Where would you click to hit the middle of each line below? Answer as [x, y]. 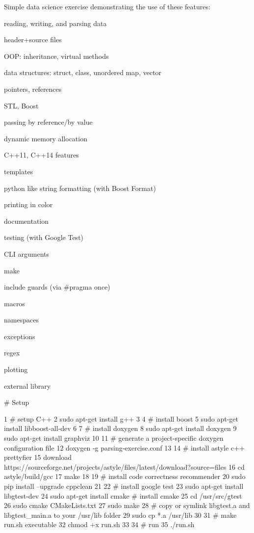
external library [27, 386]
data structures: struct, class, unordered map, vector [83, 72]
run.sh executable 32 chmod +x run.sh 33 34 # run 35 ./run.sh [99, 524]
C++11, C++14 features [41, 155]
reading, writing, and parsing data [55, 23]
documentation [26, 221]
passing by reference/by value [48, 122]
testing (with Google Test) [44, 237]
